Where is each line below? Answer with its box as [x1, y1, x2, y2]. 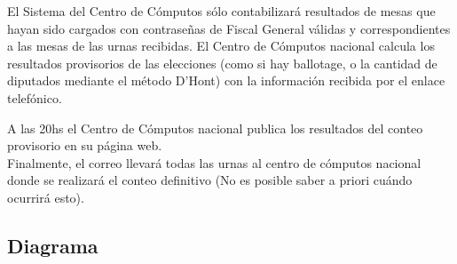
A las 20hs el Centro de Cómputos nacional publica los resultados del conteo [7, 118, 423, 137]
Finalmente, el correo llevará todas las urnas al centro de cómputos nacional [7, 153, 422, 172]
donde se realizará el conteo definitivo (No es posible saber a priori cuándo [7, 171, 413, 189]
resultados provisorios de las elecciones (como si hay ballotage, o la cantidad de [7, 53, 437, 72]
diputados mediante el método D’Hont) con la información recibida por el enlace [7, 71, 445, 90]
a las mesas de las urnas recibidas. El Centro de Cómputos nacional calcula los [7, 36, 435, 55]
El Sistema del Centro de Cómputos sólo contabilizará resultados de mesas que [7, 2, 436, 20]
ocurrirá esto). [7, 188, 84, 206]
